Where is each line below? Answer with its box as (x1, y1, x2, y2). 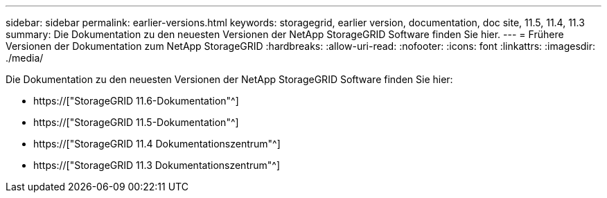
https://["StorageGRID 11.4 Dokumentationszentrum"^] (33, 138, 281, 150)
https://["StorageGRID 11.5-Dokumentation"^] (33, 116, 239, 128)
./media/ (6, 52, 44, 64)
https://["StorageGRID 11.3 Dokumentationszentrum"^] (33, 159, 281, 171)
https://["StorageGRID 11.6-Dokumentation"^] (33, 95, 239, 107)
